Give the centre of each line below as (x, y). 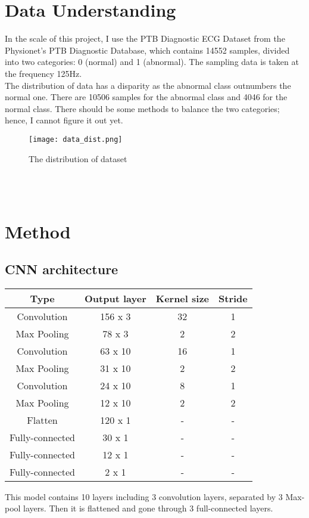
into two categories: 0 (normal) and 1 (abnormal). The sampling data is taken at (152, 62)
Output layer (116, 298)
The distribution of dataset (78, 158)
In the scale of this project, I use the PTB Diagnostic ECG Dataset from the (145, 38)
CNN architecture (62, 269)
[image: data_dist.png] (76, 139)
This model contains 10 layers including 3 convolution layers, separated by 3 (144, 496)
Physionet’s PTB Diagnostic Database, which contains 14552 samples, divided (147, 50)
